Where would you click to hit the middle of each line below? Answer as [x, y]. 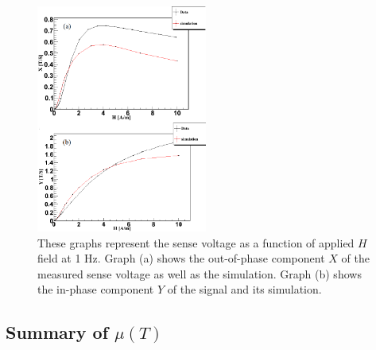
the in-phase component [96, 289]
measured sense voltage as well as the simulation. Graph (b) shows [200, 273]
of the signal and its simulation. [244, 289]
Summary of [57, 332]
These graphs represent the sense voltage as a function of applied [196, 242]
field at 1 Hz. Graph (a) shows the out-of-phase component [181, 258]
